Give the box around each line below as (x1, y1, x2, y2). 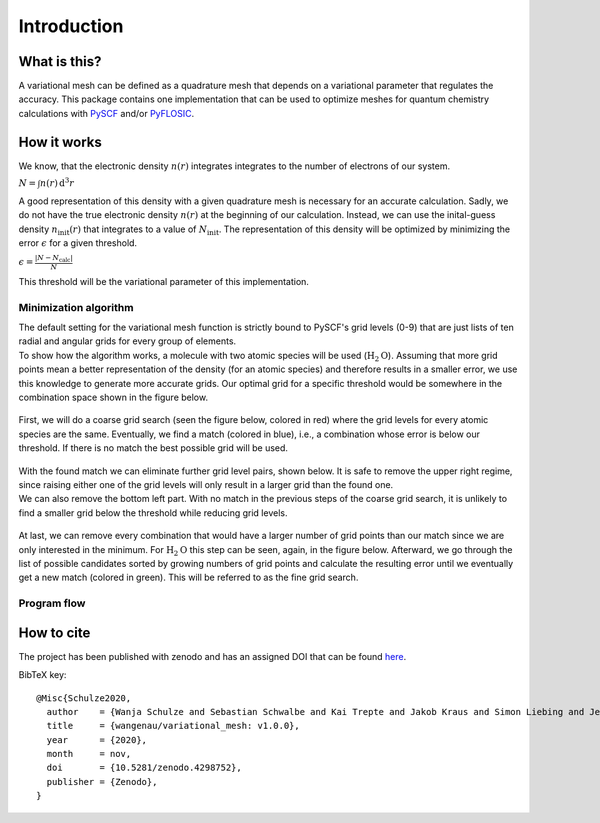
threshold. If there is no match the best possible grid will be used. (18, 442, 289, 454)
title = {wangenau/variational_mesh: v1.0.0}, (46, 720, 300, 732)
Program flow (18, 596, 86, 610)
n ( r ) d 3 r (40, 176, 75, 189)
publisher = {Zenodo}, (46, 776, 158, 787)
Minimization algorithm (18, 300, 134, 314)
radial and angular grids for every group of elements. (18, 335, 237, 347)
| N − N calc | (34, 253, 74, 264)
